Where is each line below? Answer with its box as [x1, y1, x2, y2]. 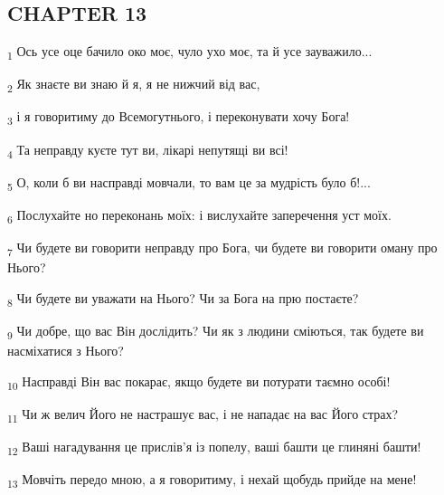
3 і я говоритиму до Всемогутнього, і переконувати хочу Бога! [7, 107, 350, 129]
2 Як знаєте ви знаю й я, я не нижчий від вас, [7, 74, 260, 96]
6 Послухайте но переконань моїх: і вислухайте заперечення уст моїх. [7, 205, 392, 226]
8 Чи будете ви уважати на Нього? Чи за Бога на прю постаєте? [7, 288, 359, 309]
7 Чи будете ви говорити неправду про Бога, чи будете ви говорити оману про [7, 237, 438, 259]
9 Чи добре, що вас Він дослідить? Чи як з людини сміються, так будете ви [7, 320, 424, 342]
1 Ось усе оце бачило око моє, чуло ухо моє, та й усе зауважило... [7, 42, 373, 62]
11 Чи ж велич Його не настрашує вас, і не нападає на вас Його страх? [7, 404, 399, 425]
